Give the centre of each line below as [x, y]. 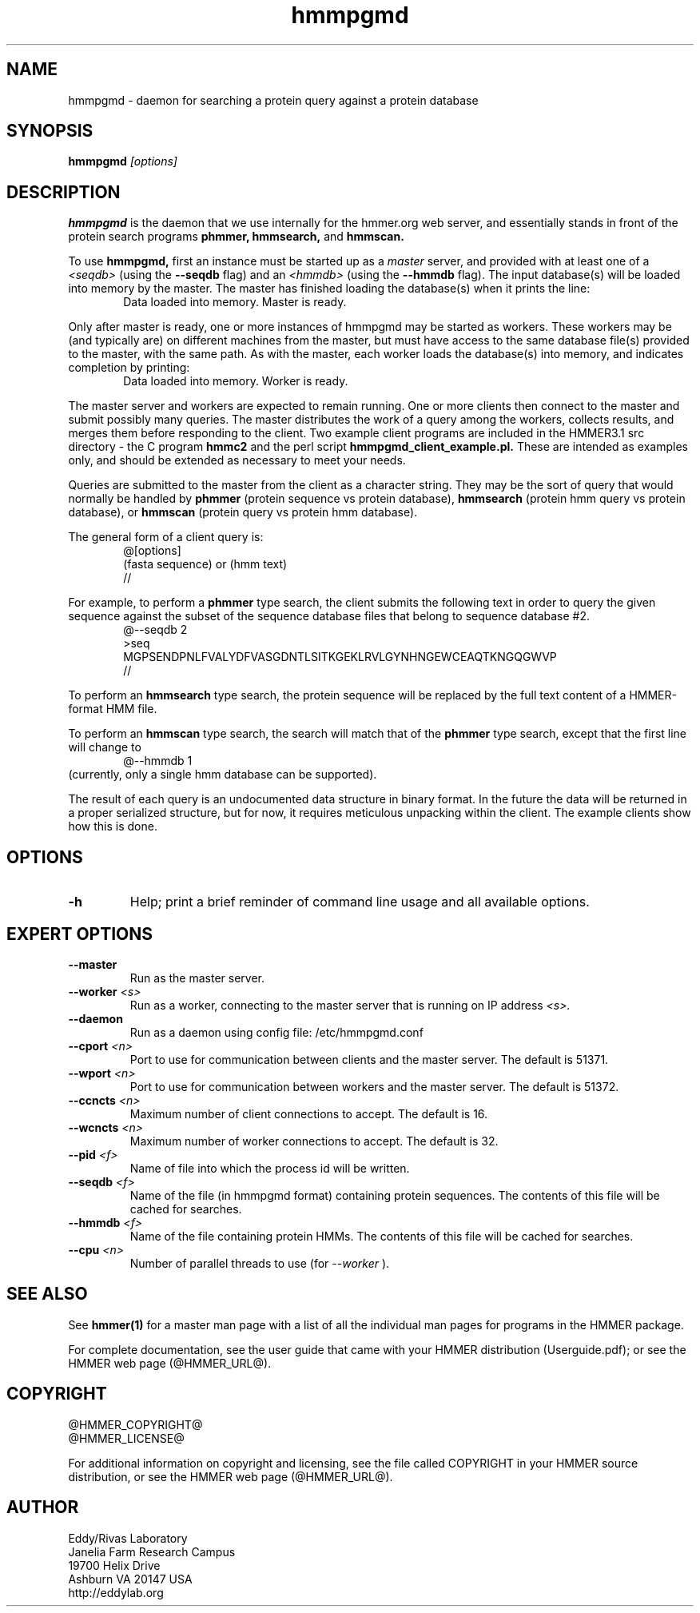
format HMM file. [113, 709]
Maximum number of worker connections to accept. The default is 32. [314, 1141]
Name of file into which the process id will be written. [270, 1168]
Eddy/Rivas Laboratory [128, 1538]
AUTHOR [43, 1507]
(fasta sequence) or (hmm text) [205, 564]
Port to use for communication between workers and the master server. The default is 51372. [374, 1086]
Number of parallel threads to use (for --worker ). [260, 1263]
